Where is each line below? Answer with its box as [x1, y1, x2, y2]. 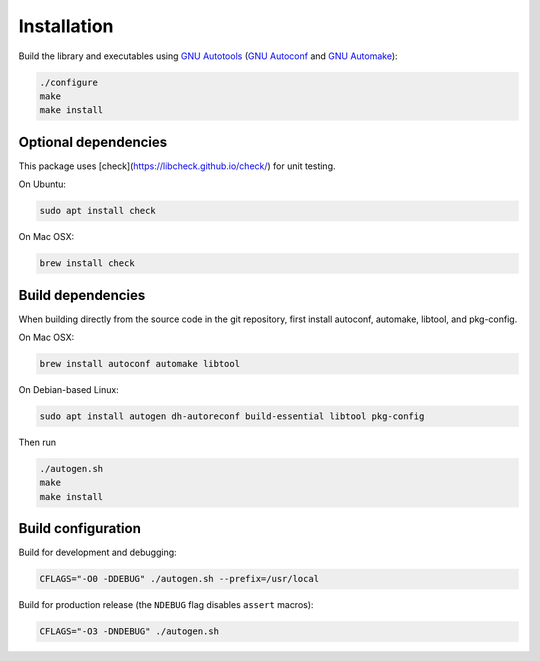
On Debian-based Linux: [18, 384, 119, 396]
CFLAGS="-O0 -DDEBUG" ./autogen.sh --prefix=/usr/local [39, 573, 320, 585]
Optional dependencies [18, 133, 168, 150]
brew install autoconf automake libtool [39, 358, 240, 370]
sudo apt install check [39, 205, 157, 217]
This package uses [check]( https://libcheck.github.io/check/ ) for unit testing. [18, 160, 336, 172]
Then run [18, 436, 57, 448]
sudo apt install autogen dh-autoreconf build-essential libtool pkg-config [39, 411, 425, 422]
